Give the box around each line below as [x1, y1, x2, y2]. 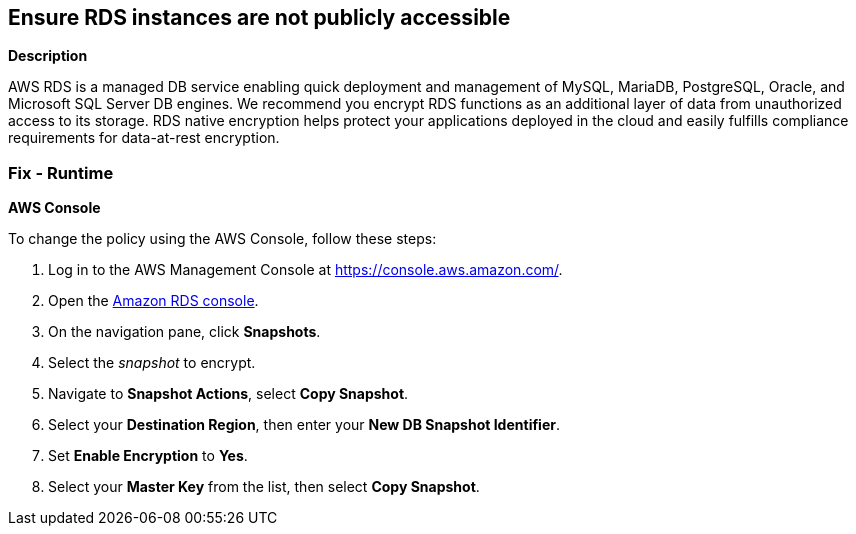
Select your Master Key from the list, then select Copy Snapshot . [48, 478, 480, 496]
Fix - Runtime [8, 162, 114, 183]
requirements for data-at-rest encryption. [8, 129, 280, 147]
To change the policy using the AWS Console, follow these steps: [8, 230, 437, 248]
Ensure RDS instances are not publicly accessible [8, 5, 511, 30]
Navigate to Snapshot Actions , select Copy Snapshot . [48, 385, 409, 403]
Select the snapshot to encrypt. [48, 354, 256, 372]
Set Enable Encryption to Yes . [48, 447, 248, 465]
